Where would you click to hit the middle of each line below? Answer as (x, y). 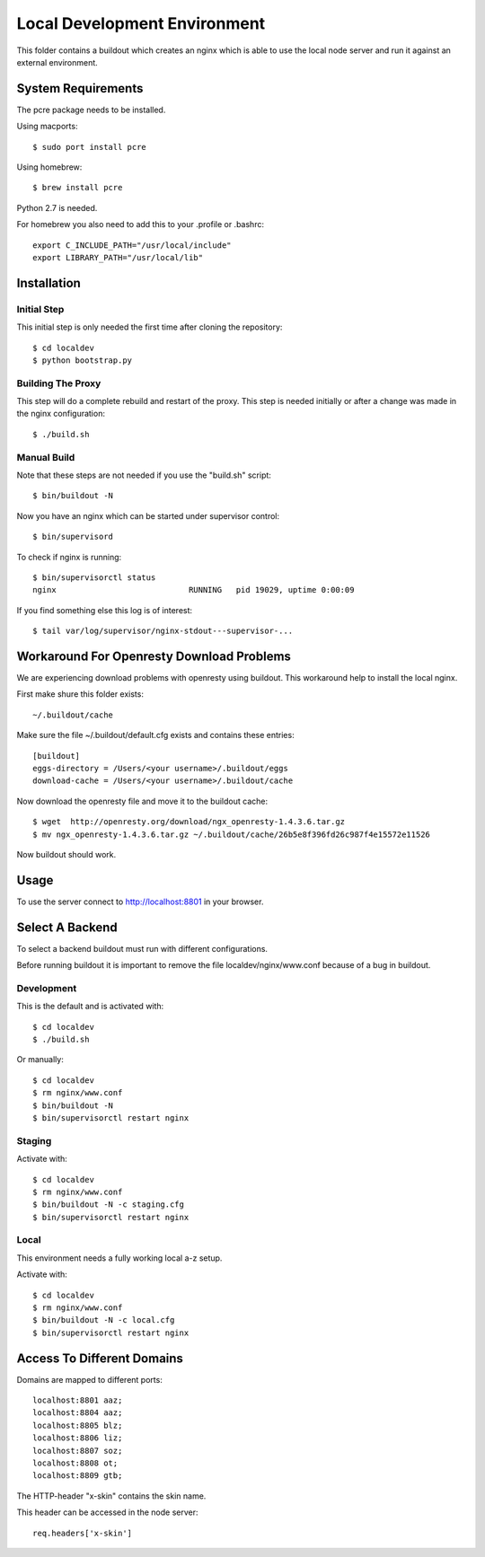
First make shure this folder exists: (80, 694)
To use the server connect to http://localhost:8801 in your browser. (140, 902)
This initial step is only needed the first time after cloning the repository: (150, 327)
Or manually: (40, 1060)
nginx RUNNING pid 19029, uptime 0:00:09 (194, 590)
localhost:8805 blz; (78, 1425)
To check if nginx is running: (69, 557)
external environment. (57, 62)
